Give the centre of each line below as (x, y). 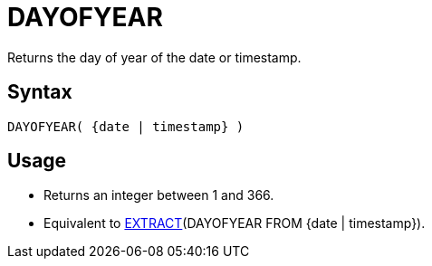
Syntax (40, 92)
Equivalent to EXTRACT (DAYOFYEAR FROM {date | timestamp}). (235, 223)
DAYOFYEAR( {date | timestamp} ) (126, 126)
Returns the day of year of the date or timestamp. (154, 57)
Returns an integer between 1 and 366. (159, 195)
